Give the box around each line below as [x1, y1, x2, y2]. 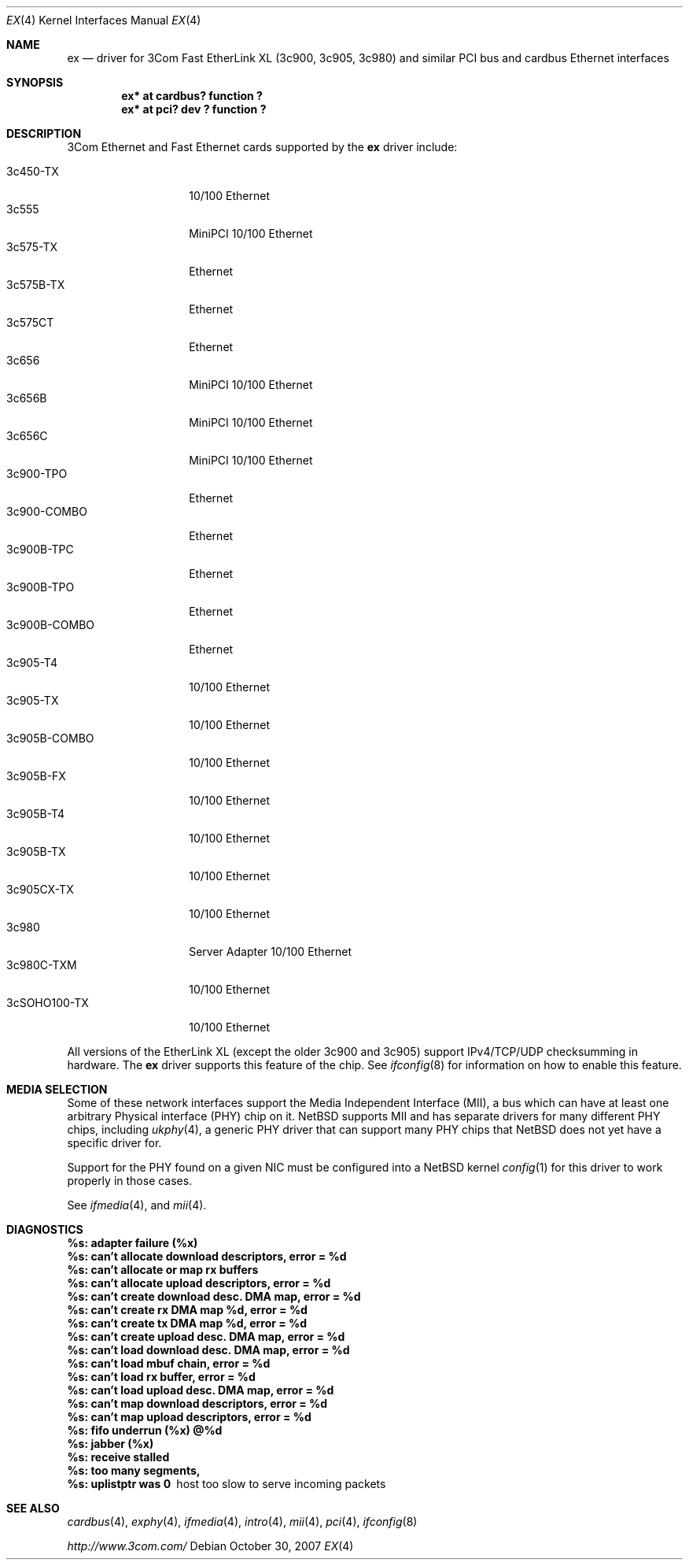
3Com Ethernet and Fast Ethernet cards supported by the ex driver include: [67, 140, 458, 154]
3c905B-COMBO [6, 731, 94, 745]
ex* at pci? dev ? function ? [121, 102, 267, 116]
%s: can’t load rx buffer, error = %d [67, 1370, 256, 1383]
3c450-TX [6, 165, 59, 178]
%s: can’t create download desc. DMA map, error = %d [67, 1290, 361, 1303]
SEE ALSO [6, 1501, 60, 1515]
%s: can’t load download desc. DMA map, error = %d [67, 1343, 350, 1357]
